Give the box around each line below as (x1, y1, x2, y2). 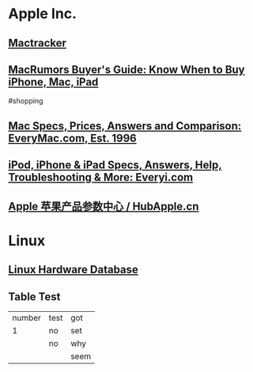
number (12, 312, 42, 323)
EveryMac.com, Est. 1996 (8, 131, 137, 145)
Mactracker (8, 36, 67, 50)
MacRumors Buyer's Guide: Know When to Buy (8, 62, 245, 76)
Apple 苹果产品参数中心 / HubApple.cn (8, 199, 199, 213)
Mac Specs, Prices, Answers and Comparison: (8, 119, 242, 133)
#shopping (8, 96, 43, 106)
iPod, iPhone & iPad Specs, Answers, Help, (8, 159, 223, 172)
